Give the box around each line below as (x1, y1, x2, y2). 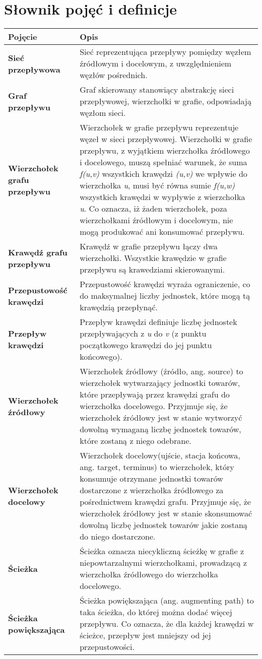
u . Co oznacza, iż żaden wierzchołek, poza (80, 203, 227, 215)
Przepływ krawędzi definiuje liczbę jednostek (80, 316, 237, 328)
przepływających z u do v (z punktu (80, 327, 207, 340)
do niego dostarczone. (80, 531, 156, 543)
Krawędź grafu (8, 246, 68, 258)
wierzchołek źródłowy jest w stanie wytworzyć (80, 412, 242, 424)
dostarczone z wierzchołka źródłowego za (80, 484, 224, 496)
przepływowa (8, 63, 60, 75)
